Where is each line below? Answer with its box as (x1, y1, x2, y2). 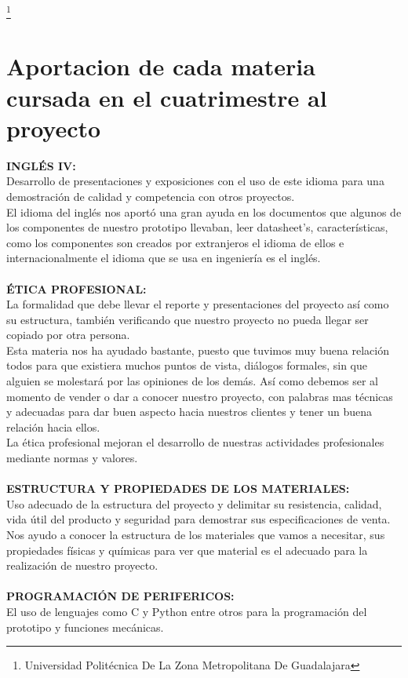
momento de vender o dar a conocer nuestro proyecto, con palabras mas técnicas (6, 388, 393, 404)
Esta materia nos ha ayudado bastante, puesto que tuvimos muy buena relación (6, 341, 389, 358)
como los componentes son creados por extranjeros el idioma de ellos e (6, 234, 344, 250)
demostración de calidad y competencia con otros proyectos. (6, 188, 295, 204)
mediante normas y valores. (6, 450, 138, 466)
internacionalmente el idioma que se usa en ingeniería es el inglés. (6, 250, 321, 266)
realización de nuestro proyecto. (6, 557, 158, 574)
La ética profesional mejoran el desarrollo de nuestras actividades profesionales (6, 434, 384, 450)
